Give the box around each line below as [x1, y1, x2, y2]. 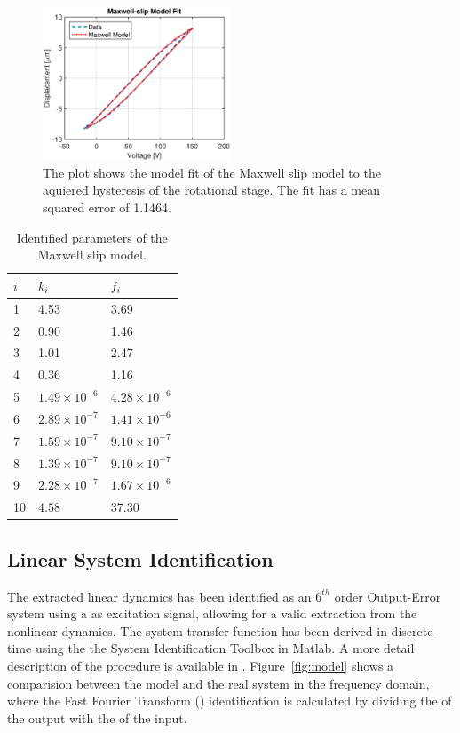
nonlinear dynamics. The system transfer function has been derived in [7, 621, 387, 640]
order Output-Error [334, 586, 441, 605]
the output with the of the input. [7, 708, 187, 727]
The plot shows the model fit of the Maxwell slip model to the [43, 163, 381, 181]
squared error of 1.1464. [43, 198, 171, 217]
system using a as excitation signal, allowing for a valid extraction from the [7, 604, 417, 623]
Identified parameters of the [16, 227, 168, 246]
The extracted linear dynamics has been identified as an [7, 586, 312, 605]
